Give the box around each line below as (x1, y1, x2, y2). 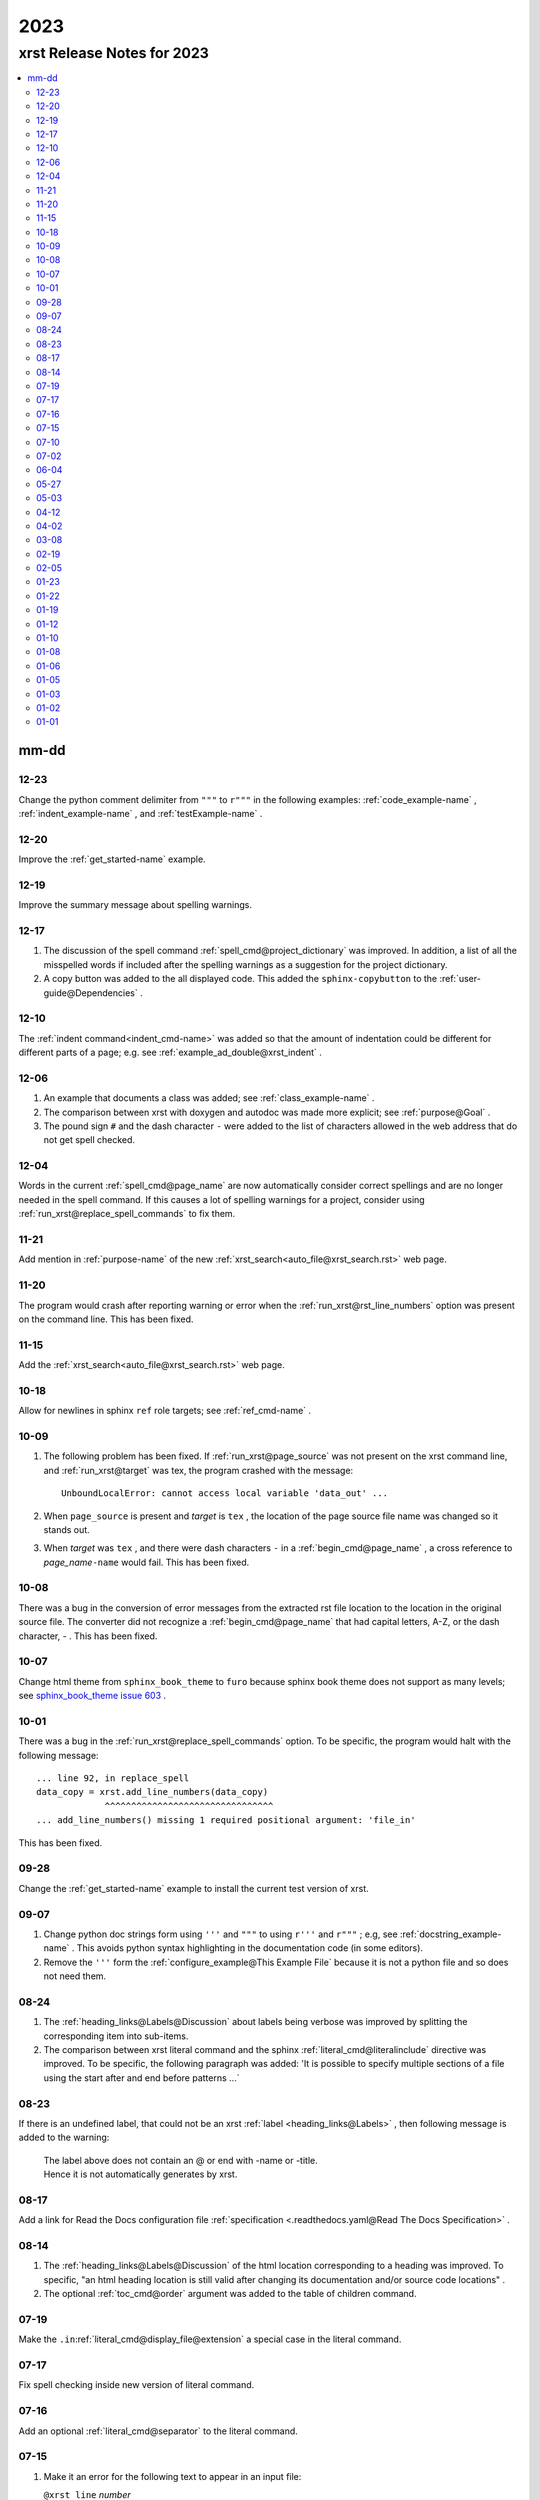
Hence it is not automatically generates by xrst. (43, 2168, 238, 2180)
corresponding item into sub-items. (43, 2030, 189, 2042)
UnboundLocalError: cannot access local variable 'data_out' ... (61, 1488, 389, 1499)
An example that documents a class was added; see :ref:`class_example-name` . (43, 1092, 375, 1104)
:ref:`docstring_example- (400, 1928, 502, 1940)
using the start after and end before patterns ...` (43, 2071, 240, 2084)
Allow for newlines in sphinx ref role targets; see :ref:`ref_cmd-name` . (18, 1405, 312, 1417)
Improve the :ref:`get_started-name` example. (18, 853, 206, 865)
